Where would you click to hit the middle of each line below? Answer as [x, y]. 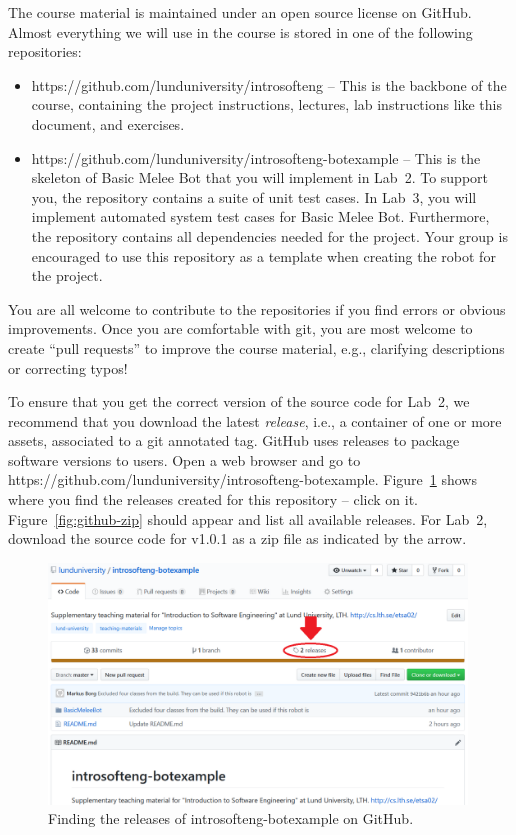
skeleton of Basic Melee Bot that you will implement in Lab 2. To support [260, 177]
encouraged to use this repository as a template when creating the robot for [263, 255]
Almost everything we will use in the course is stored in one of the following [240, 31]
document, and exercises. [108, 123]
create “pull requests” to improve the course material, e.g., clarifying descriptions [256, 347]
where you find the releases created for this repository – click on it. [213, 499]
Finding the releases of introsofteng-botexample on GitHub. [231, 818]
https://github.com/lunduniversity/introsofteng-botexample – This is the [256, 157]
